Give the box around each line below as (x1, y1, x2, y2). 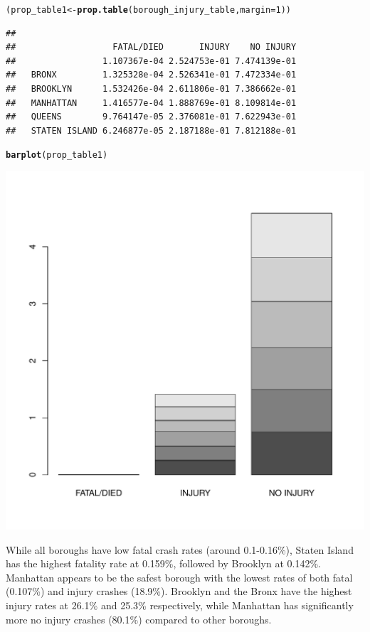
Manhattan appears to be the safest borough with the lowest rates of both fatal (6, 569, 353, 584)
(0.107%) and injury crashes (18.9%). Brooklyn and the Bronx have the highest (6, 584, 352, 599)
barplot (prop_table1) (6, 150, 108, 161)
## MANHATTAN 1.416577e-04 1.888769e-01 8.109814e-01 (6, 97, 297, 108)
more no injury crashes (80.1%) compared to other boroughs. (6, 611, 272, 626)
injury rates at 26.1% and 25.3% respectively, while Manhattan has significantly (6, 598, 354, 613)
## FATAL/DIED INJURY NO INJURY (6, 42, 297, 53)
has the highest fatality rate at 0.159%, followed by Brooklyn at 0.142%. (6, 556, 321, 571)
